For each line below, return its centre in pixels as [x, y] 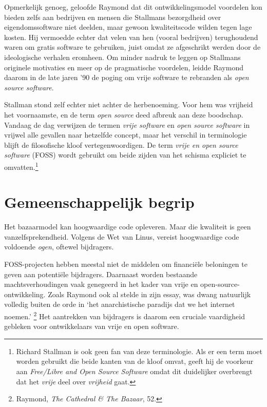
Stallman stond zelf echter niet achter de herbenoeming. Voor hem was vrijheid [129, 104]
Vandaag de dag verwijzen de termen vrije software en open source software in [127, 124]
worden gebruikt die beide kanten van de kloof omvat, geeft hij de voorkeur [135, 361]
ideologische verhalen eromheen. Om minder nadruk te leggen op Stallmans [122, 57]
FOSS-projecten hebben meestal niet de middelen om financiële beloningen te [126, 264]
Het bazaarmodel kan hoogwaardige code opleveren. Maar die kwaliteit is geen [128, 227]
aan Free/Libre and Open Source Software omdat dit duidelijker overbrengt [134, 371]
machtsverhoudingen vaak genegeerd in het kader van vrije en [101, 284]
